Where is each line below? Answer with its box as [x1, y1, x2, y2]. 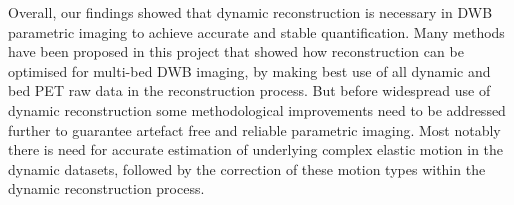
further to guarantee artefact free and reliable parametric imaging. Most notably [8, 119, 501, 140]
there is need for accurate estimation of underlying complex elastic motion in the [8, 139, 504, 160]
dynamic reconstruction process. [8, 178, 205, 199]
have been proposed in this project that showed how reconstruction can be [8, 41, 464, 62]
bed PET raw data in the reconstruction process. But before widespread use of [8, 80, 491, 101]
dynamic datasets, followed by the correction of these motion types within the [8, 158, 486, 179]
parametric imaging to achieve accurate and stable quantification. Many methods [8, 21, 505, 42]
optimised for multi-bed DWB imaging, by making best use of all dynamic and [8, 60, 491, 81]
